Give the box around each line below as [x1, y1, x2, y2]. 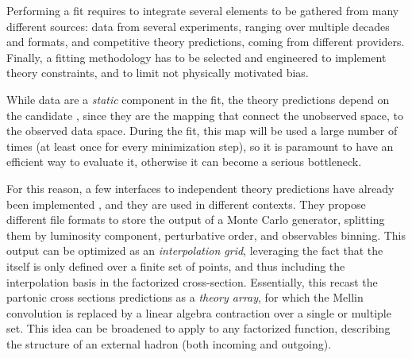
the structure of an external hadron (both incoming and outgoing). [6, 335, 332, 352]
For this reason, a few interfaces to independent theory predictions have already [6, 179, 395, 196]
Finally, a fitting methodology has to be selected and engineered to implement [6, 48, 387, 65]
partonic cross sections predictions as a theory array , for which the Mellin [6, 289, 364, 306]
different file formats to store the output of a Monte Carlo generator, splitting [6, 211, 385, 228]
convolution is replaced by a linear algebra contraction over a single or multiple [6, 304, 391, 321]
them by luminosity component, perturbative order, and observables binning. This [6, 226, 406, 243]
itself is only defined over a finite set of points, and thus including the [6, 257, 345, 274]
